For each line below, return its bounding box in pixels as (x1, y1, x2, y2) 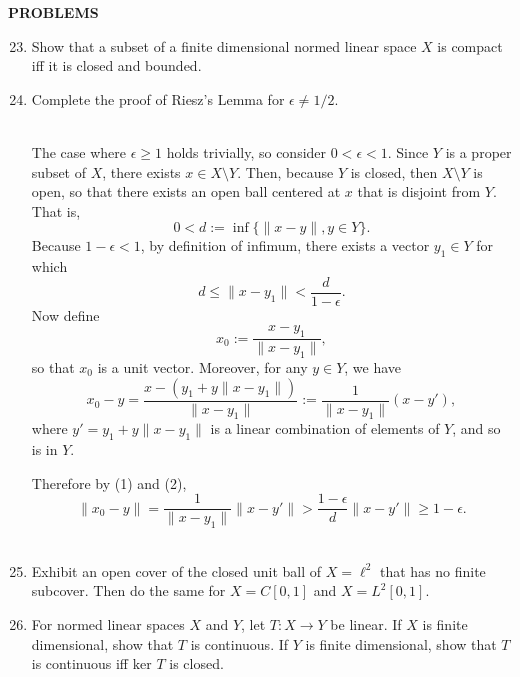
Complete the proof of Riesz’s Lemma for (31, 88, 285, 109)
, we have (344, 357, 402, 378)
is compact (437, 35, 503, 56)
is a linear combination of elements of (210, 418, 440, 439)
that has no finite (379, 560, 486, 581)
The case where (31, 141, 126, 162)
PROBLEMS (8, 2, 99, 22)
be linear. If (330, 614, 402, 635)
